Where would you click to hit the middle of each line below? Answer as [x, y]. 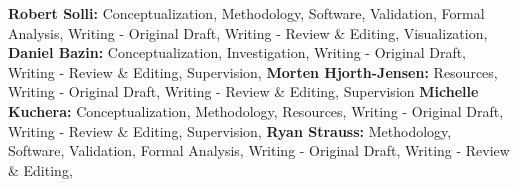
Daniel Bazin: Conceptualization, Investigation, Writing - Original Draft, [237, 52]
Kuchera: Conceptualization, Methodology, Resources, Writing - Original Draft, [256, 110]
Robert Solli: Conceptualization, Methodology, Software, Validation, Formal [246, 13]
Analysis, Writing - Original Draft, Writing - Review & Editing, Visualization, [248, 32]
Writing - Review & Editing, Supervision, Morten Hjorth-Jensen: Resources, [253, 71]
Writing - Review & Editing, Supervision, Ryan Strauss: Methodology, [230, 130]
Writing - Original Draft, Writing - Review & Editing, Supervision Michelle [243, 91]
